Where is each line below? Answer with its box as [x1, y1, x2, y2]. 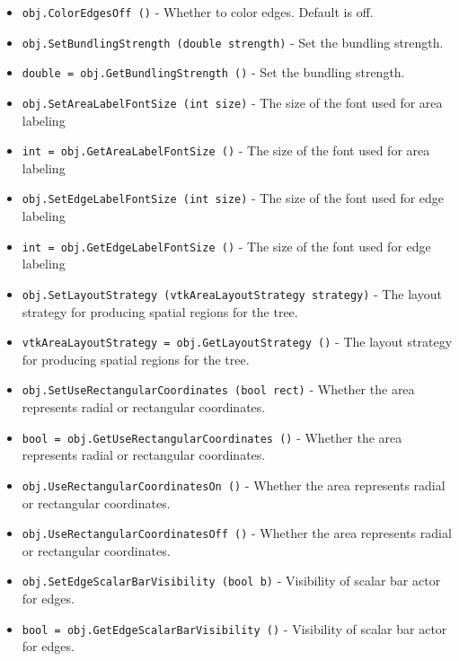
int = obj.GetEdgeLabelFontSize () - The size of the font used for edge [22, 236, 431, 255]
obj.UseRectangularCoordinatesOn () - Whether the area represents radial [22, 475, 446, 494]
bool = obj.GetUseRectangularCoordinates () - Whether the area [22, 427, 402, 446]
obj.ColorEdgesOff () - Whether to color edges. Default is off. [22, 3, 374, 21]
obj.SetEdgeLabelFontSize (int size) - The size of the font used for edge [22, 189, 445, 207]
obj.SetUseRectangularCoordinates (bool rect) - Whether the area [22, 380, 415, 399]
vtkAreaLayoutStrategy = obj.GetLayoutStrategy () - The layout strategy [22, 332, 453, 351]
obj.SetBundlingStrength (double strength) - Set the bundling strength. [22, 32, 444, 51]
